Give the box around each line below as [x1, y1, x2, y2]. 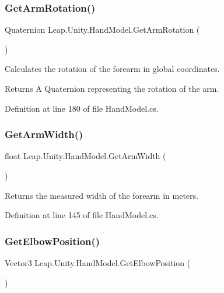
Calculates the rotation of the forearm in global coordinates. [5, 63, 220, 75]
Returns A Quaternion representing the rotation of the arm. [5, 82, 219, 94]
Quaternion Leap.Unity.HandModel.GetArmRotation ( [5, 23, 200, 36]
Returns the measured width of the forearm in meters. [5, 189, 198, 201]
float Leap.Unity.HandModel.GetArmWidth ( [5, 150, 166, 162]
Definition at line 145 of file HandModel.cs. [5, 209, 159, 221]
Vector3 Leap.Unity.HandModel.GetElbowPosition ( [5, 257, 191, 268]
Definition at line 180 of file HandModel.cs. [5, 102, 159, 114]
